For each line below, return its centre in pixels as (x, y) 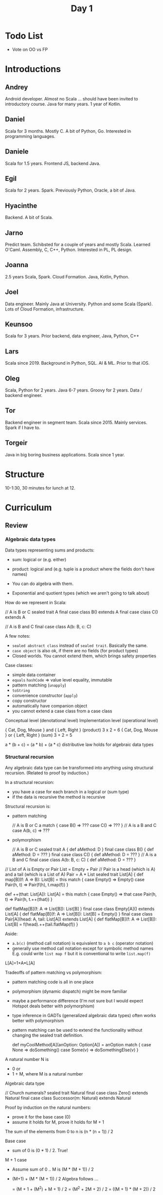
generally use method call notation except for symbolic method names (83, 948)
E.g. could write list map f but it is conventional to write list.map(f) (81, 953)
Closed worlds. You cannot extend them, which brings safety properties (84, 656)
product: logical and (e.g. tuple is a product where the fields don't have (83, 569)
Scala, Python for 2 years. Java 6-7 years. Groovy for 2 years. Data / (74, 390)
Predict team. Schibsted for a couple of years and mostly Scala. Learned (78, 245)
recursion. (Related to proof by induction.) (47, 773)
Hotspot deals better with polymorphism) (53, 1006)
